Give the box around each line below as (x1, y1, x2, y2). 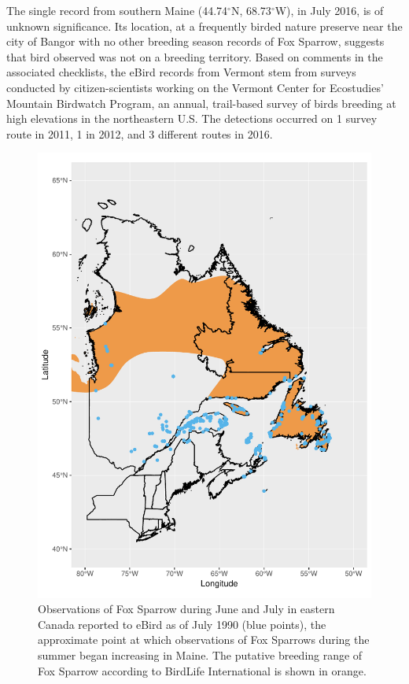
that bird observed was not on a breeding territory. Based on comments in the (6, 48, 383, 65)
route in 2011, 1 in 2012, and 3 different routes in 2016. (6, 125, 273, 142)
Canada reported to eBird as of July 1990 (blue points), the (38, 616, 326, 632)
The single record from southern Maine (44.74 (6, 2, 228, 18)
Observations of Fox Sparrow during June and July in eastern (38, 601, 335, 617)
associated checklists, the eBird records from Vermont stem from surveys (6, 64, 356, 80)
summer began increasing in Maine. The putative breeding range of (38, 647, 363, 664)
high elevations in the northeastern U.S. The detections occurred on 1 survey (6, 110, 378, 127)
